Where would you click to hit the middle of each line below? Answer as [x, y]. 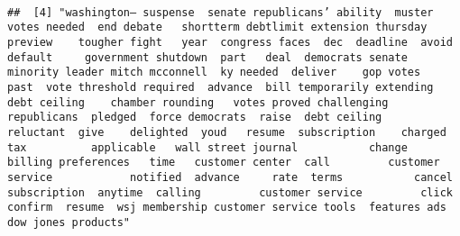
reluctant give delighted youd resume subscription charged [227, 132]
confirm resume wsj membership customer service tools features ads [227, 208]
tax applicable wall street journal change [207, 147]
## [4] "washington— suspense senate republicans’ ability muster [221, 12]
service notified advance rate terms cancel [230, 177]
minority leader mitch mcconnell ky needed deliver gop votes [214, 73]
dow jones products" [69, 222]
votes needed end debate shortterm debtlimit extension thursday [217, 27]
